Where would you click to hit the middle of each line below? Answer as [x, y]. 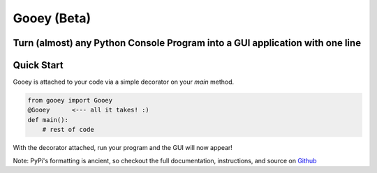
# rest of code [68, 130]
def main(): [48, 120]
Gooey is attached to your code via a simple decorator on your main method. [123, 82]
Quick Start [38, 65]
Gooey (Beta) [52, 18]
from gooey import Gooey [70, 100]
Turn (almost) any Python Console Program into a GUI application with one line [187, 43]
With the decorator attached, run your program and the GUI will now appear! [123, 148]
